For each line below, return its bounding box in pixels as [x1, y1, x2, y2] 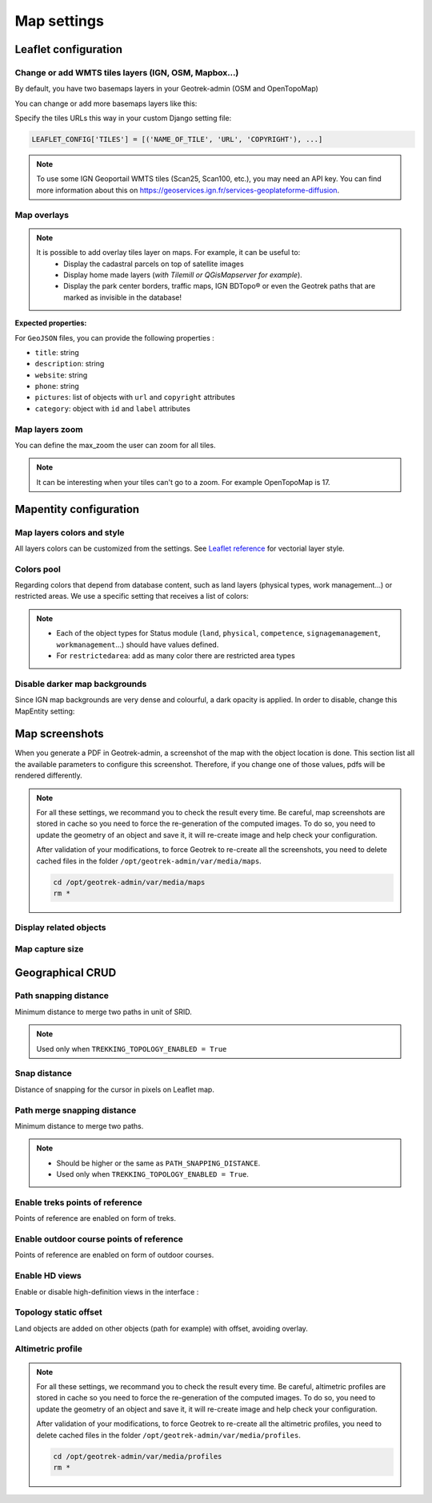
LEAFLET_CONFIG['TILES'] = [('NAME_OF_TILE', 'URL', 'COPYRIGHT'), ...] [31, 135, 323, 144]
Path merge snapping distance [14, 1105, 137, 1116]
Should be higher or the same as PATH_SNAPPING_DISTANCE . [56, 1158, 261, 1168]
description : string [34, 359, 105, 369]
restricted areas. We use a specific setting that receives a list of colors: [14, 592, 250, 601]
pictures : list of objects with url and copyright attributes [34, 393, 235, 402]
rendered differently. [14, 770, 83, 781]
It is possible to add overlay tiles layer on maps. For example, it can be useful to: [36, 248, 301, 257]
